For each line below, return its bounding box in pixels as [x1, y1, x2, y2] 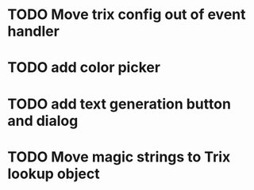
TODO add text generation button [7, 95, 232, 112]
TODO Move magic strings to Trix [7, 148, 231, 165]
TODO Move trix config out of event [7, 6, 247, 24]
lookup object [7, 165, 100, 183]
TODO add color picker [7, 59, 160, 77]
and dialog [7, 112, 79, 130]
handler [7, 22, 60, 40]
